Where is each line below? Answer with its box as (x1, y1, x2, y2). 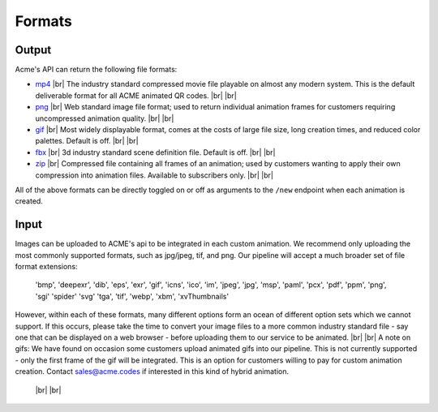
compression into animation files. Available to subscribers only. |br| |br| (35, 170, 273, 180)
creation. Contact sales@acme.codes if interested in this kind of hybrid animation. (15, 367, 290, 376)
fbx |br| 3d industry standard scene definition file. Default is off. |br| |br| (35, 147, 276, 157)
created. (15, 196, 44, 206)
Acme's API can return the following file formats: (15, 65, 178, 75)
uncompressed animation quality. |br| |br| (35, 114, 174, 123)
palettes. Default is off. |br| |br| (35, 136, 139, 146)
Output (15, 43, 52, 57)
